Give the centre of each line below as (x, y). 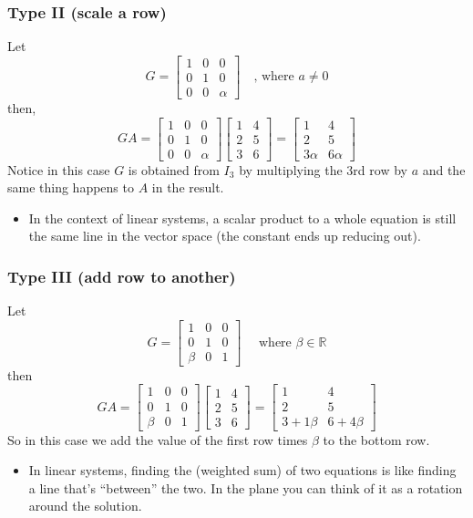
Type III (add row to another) (122, 276)
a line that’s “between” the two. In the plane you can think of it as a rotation (246, 487)
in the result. (188, 187)
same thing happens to (71, 187)
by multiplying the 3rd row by (323, 169)
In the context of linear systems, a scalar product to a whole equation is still (242, 218)
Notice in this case (59, 169)
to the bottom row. (376, 439)
